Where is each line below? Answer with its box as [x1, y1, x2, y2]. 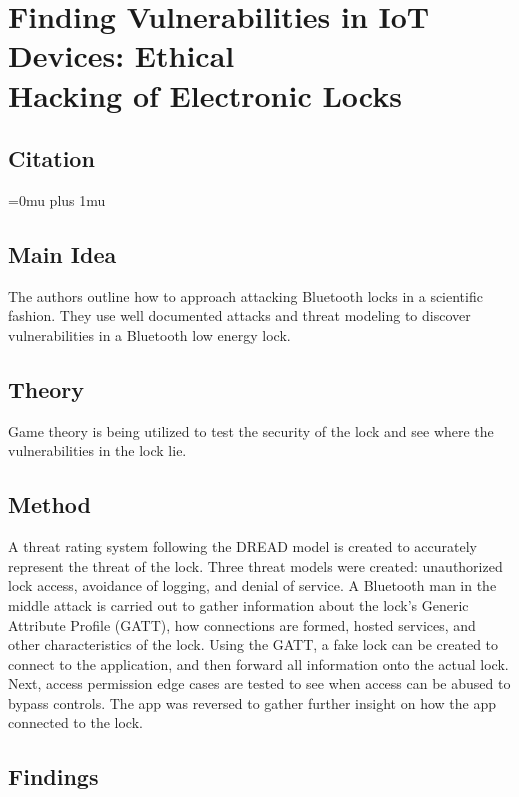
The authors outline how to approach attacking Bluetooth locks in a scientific [8, 285, 483, 306]
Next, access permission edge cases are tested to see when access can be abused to [8, 673, 511, 694]
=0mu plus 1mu [8, 189, 106, 210]
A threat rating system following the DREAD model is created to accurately [8, 536, 477, 557]
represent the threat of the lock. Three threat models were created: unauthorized [8, 555, 503, 576]
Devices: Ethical [8, 35, 235, 76]
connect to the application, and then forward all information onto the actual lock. [8, 653, 509, 674]
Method [8, 489, 91, 520]
